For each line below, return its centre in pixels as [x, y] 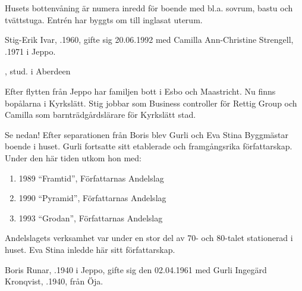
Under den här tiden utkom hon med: [73, 157]
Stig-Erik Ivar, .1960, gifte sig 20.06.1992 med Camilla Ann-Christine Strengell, [149, 40]
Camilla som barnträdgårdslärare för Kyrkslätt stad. [100, 115]
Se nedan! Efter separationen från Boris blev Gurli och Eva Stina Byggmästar [147, 134]
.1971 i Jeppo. [30, 51]
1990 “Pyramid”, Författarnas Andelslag [92, 198]
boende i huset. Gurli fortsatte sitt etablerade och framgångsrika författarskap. [149, 146]
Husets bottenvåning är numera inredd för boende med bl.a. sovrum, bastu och [149, 8]
